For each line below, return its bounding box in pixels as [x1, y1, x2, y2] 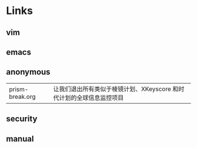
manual [6, 133, 34, 144]
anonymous [6, 67, 51, 77]
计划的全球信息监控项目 [59, 94, 124, 102]
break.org [9, 92, 36, 101]
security [6, 114, 38, 124]
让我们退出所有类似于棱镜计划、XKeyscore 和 [53, 85, 179, 93]
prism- [9, 85, 29, 93]
